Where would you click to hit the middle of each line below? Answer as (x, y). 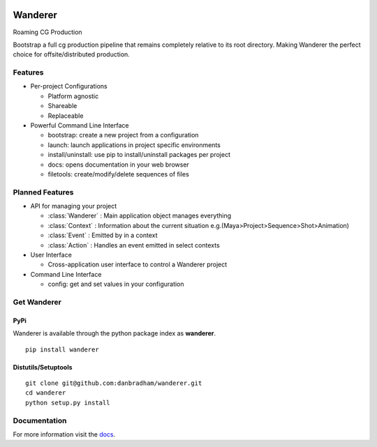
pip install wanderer (62, 349)
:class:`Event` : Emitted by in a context (103, 235)
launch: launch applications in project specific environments (134, 145)
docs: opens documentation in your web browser (119, 165)
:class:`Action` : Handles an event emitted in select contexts (134, 245)
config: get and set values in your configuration (116, 284)
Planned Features (43, 192)
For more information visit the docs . (64, 434)
